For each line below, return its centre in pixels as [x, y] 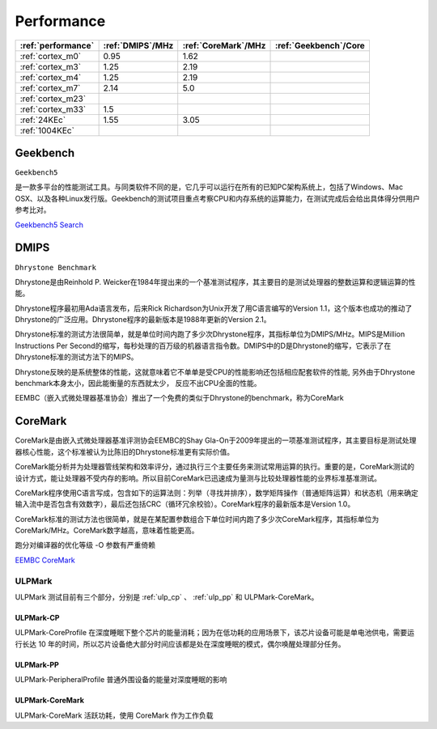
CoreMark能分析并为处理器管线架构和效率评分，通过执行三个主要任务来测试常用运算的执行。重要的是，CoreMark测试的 [215, 467]
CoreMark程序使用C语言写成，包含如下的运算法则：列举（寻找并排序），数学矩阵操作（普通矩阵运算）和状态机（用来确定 [216, 493]
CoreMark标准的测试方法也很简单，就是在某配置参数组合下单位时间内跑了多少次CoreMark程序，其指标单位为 [197, 519]
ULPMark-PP [37, 664]
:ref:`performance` [57, 45]
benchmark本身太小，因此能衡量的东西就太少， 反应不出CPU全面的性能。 [138, 384]
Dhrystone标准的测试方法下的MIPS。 [76, 357]
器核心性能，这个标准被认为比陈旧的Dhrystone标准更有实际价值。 [125, 451]
